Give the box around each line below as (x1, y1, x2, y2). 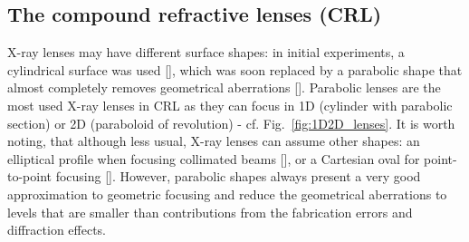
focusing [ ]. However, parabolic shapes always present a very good (55, 167, 421, 186)
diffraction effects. (7, 220, 106, 239)
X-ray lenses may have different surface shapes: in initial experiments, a (7, 43, 405, 62)
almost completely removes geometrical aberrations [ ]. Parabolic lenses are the (7, 78, 441, 97)
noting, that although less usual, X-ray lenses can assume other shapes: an (7, 131, 420, 150)
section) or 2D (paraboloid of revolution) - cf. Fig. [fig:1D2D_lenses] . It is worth (7, 113, 455, 132)
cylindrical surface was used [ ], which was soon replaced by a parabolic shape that (7, 60, 463, 79)
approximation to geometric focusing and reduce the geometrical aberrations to (7, 184, 447, 203)
